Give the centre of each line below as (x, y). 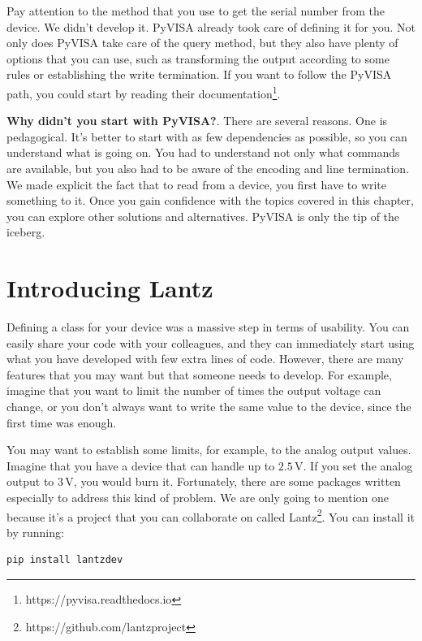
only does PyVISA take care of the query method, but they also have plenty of (202, 43)
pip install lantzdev (65, 560)
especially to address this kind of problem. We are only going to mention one (198, 498)
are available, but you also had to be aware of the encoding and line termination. (208, 168)
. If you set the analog (358, 465)
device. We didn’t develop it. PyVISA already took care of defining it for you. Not (211, 26)
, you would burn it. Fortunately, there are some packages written (237, 481)
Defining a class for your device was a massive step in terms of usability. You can (208, 327)
